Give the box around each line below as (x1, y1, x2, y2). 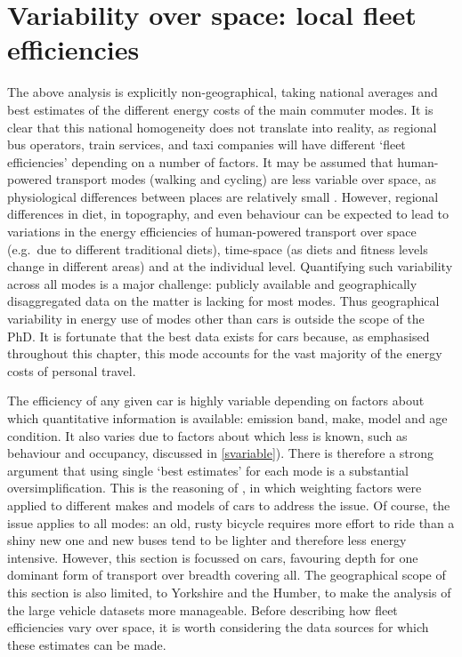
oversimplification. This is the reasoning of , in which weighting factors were (7, 478, 422, 497)
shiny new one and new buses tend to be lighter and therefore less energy (7, 531, 407, 549)
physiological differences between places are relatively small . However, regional (7, 187, 439, 205)
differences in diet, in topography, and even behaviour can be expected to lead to (7, 204, 450, 223)
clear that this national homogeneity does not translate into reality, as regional (7, 117, 437, 136)
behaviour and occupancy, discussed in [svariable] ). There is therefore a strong (7, 444, 434, 462)
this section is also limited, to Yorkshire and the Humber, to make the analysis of (7, 582, 451, 601)
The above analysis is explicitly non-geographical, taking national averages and (7, 83, 438, 101)
